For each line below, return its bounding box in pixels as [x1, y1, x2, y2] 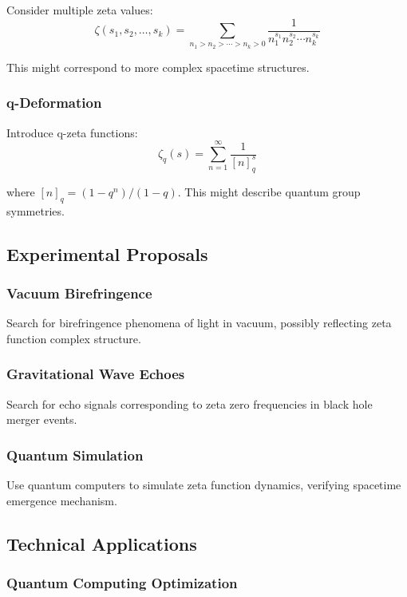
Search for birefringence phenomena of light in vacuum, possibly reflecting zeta [6, 314, 392, 331]
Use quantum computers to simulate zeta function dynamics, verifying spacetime [6, 476, 401, 492]
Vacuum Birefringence [6, 283, 152, 302]
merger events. [6, 411, 77, 428]
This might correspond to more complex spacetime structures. [6, 58, 310, 75]
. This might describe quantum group [177, 183, 361, 200]
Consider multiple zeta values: [6, 2, 153, 18]
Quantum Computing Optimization [6, 572, 238, 592]
